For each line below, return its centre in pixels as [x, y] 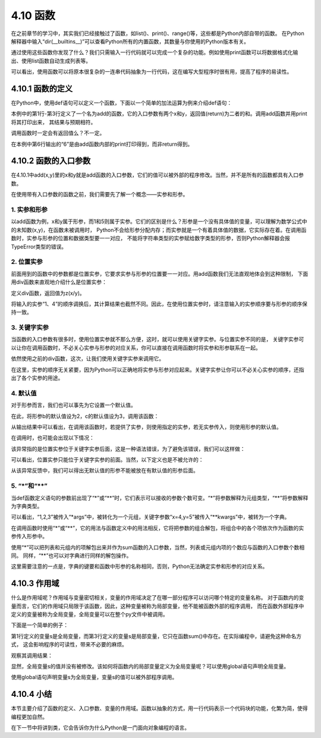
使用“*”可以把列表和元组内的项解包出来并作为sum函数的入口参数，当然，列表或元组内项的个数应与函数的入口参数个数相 [158, 547]
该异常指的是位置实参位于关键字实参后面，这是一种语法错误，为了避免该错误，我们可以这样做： [128, 448]
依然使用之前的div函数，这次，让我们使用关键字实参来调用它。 [88, 359]
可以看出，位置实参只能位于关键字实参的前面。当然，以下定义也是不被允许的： [107, 460]
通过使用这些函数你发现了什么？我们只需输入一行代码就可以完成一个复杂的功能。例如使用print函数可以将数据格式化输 [155, 52]
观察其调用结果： [32, 655]
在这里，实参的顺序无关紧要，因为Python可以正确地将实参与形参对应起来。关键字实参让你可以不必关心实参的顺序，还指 [158, 369]
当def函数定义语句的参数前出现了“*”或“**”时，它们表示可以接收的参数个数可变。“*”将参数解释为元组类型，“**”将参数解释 [160, 498]
